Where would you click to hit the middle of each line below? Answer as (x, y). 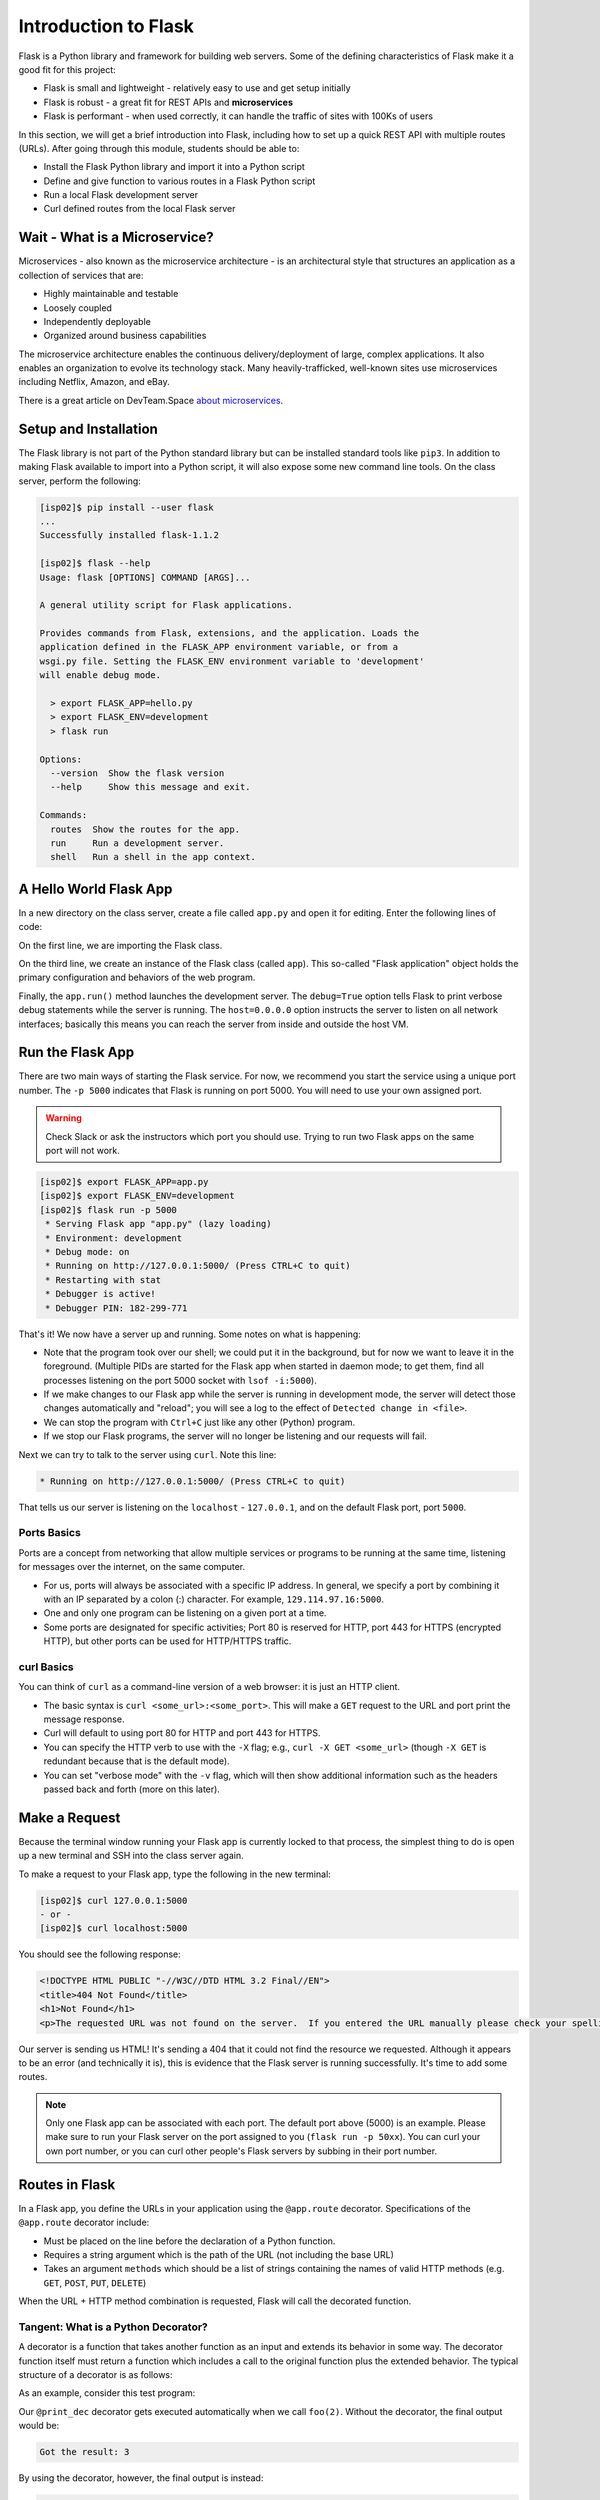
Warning (63, 1118)
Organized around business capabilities (125, 336)
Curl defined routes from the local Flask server (139, 209)
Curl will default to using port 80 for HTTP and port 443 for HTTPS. (182, 1733)
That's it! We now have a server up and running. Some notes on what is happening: (190, 1334)
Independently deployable (97, 321)
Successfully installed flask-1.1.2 (129, 535)
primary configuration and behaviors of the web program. (137, 977)
